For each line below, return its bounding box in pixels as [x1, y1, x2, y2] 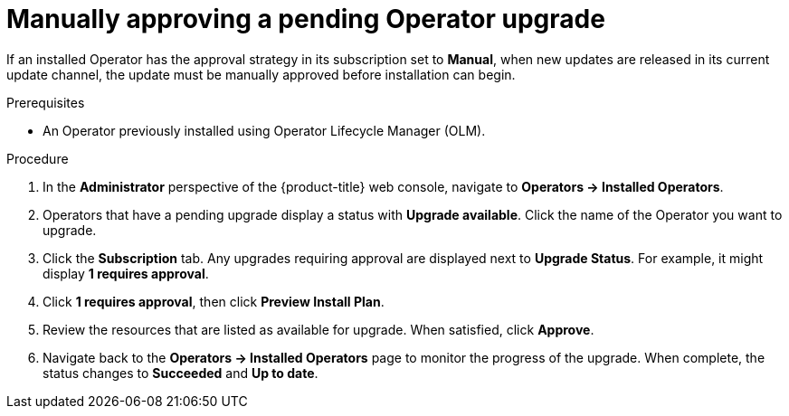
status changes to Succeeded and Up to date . [43, 364, 318, 381]
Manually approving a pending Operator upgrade [6, 4, 605, 34]
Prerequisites [6, 94, 85, 110]
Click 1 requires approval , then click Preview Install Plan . [43, 293, 385, 309]
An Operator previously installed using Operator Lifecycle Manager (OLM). [43, 122, 486, 138]
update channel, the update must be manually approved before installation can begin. [6, 66, 516, 82]
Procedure [6, 150, 69, 166]
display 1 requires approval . [43, 265, 209, 281]
